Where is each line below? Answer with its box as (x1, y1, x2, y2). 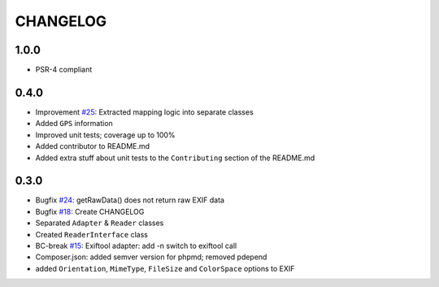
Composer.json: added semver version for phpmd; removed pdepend (35, 252, 267, 262)
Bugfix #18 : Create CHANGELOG (35, 207, 145, 216)
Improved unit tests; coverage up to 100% (35, 130, 176, 140)
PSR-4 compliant (35, 65, 93, 75)
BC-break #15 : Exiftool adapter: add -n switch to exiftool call (35, 241, 237, 250)
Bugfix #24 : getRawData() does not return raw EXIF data (35, 195, 225, 205)
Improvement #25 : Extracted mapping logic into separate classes (35, 107, 254, 117)
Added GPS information (35, 119, 113, 128)
